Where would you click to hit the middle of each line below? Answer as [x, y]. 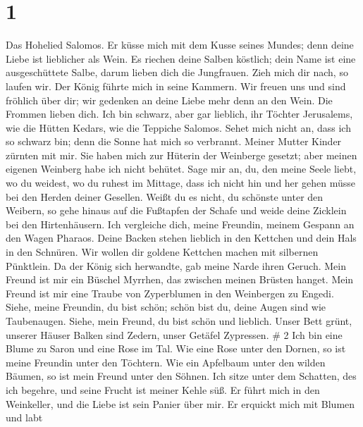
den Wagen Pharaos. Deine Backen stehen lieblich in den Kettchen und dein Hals [181, 238]
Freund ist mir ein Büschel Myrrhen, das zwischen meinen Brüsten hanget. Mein [180, 279]
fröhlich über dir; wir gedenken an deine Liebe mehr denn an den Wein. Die [169, 100]
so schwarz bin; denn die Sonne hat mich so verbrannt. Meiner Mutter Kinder [174, 141]
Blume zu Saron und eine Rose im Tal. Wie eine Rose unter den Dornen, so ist [176, 348]
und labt [24, 417]
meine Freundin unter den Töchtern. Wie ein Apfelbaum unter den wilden [166, 362]
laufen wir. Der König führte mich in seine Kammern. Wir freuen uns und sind [176, 86]
